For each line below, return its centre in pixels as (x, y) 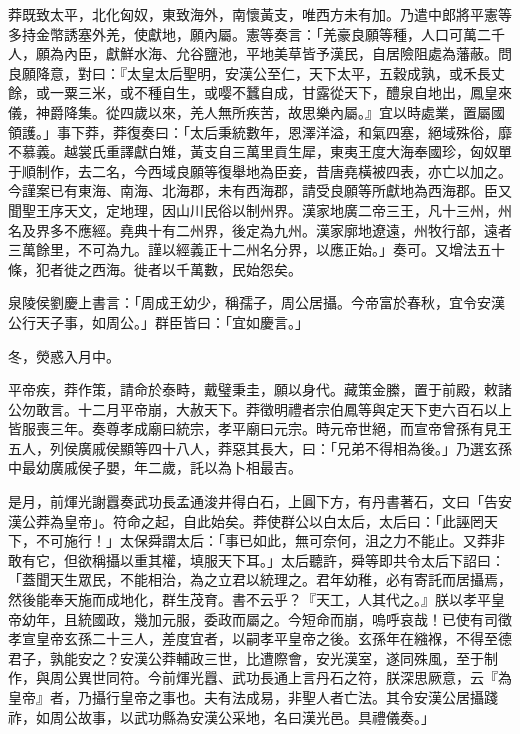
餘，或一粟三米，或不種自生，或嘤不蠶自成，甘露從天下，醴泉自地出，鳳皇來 (260, 92)
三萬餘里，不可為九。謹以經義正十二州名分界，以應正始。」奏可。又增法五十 (256, 249)
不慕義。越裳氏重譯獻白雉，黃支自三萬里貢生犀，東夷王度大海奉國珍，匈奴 (253, 151)
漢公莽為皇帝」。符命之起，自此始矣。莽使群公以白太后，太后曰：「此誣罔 (246, 520)
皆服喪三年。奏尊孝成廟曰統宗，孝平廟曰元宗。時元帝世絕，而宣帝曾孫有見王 (260, 428)
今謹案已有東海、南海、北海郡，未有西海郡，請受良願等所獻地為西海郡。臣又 (260, 190)
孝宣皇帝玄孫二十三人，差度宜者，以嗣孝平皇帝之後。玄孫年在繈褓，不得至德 (260, 638)
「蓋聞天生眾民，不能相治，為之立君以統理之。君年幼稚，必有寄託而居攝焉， (260, 579)
